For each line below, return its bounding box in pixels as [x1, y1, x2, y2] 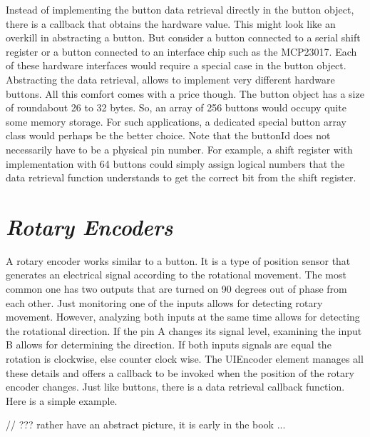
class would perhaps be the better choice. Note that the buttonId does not [6, 128, 331, 143]
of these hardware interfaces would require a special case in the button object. [6, 58, 346, 73]
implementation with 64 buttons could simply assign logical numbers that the [6, 156, 345, 171]
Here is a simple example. [6, 393, 118, 408]
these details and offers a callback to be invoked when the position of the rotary [6, 365, 354, 380]
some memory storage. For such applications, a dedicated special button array [6, 114, 346, 129]
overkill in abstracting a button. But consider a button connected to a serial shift [6, 30, 361, 45]
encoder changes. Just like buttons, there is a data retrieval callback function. [6, 379, 345, 394]
